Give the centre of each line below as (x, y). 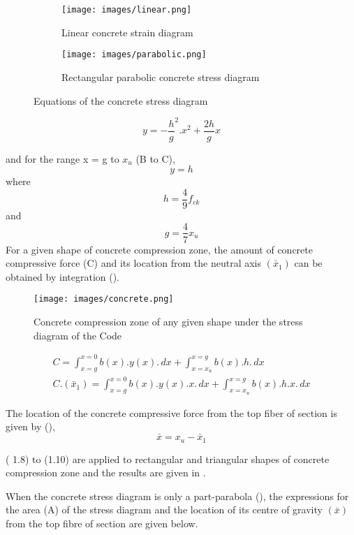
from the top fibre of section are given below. (102, 523)
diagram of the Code (78, 335)
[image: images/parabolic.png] (134, 55)
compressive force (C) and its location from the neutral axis (134, 263)
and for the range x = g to (62, 158)
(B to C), (155, 158)
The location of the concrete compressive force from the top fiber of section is (171, 412)
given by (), (30, 426)
